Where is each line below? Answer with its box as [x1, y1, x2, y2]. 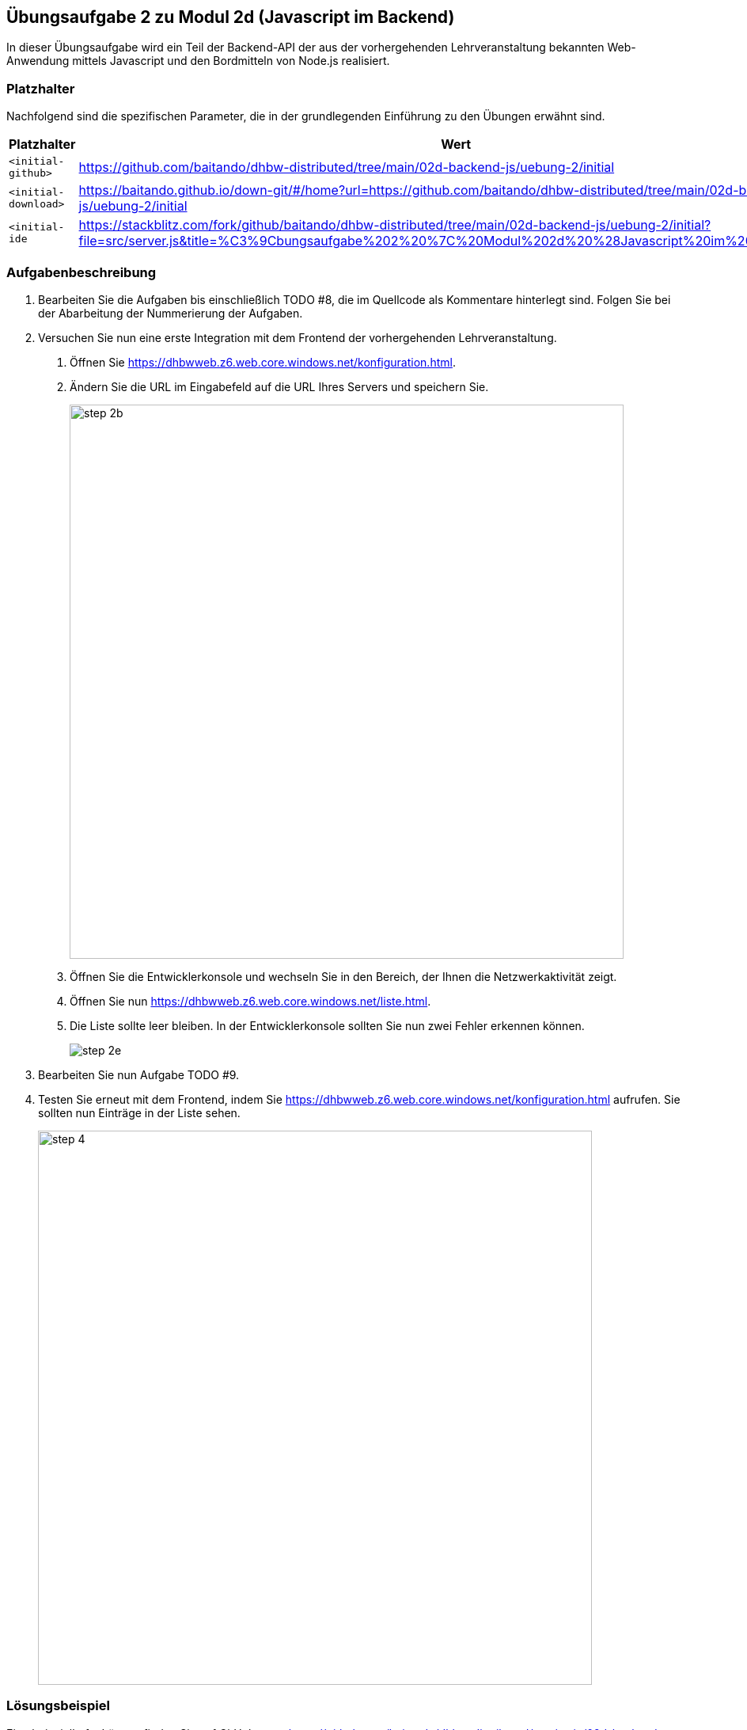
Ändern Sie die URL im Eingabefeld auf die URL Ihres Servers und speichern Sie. [70, 379, 489, 394]
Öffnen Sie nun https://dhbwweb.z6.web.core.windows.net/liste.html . [70, 994, 431, 1008]
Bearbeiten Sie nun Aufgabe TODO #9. [38, 1067, 240, 1082]
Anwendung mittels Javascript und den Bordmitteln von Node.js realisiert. [6, 54, 390, 68]
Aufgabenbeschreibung [6, 264, 157, 280]
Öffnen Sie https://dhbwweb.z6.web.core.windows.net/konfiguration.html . [70, 355, 456, 369]
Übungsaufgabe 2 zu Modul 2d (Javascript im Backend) [6, 7, 455, 27]
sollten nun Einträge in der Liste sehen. [38, 1105, 241, 1120]
